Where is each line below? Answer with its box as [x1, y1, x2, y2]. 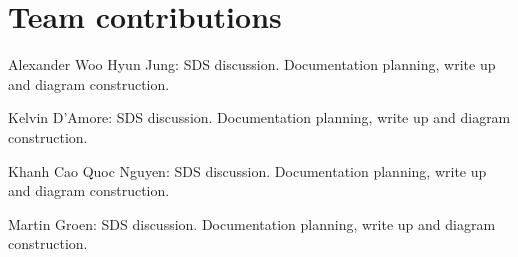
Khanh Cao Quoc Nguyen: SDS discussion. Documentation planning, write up [8, 160, 487, 181]
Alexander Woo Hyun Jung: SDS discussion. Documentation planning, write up [8, 54, 496, 75]
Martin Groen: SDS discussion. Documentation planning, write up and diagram [8, 213, 496, 234]
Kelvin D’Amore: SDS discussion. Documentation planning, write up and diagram [8, 107, 511, 128]
